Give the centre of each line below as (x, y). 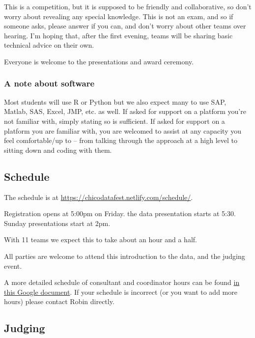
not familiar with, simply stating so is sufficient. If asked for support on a (114, 121)
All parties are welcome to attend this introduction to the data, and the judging (125, 256)
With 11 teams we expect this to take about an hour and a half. (100, 239)
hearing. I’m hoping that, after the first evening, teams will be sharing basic (118, 35)
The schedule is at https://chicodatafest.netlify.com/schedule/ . (99, 197)
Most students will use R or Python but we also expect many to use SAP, (115, 101)
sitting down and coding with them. (58, 150)
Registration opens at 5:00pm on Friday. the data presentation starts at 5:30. (120, 213)
